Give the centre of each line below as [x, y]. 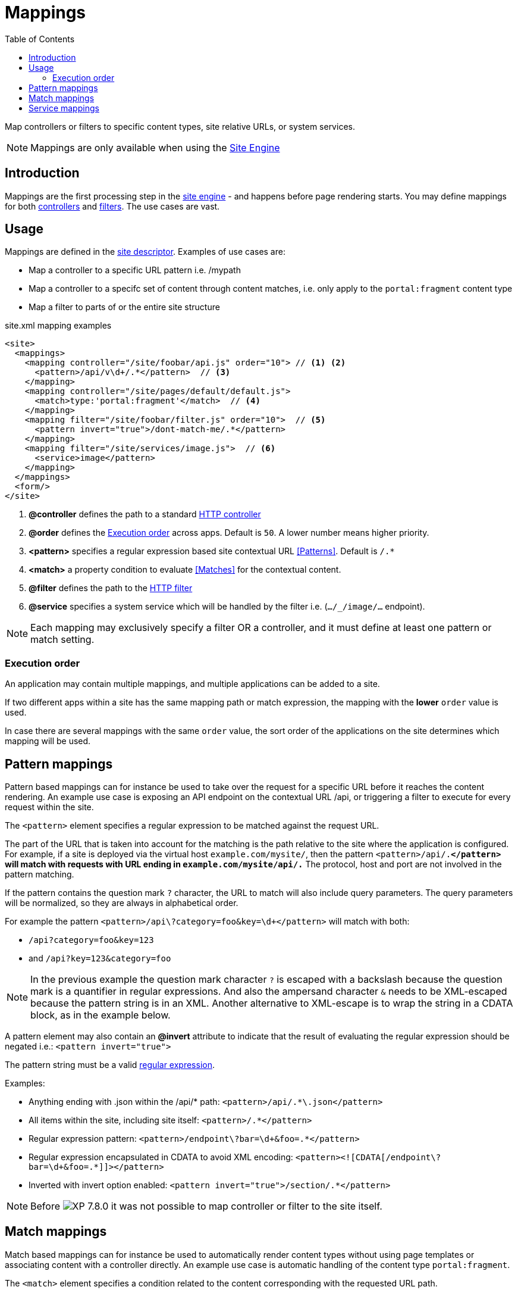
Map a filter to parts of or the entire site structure [124, 307]
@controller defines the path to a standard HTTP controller [145, 514]
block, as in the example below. [101, 1015]
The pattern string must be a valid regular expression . [110, 1065]
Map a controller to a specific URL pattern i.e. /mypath [135, 270]
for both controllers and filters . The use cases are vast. [112, 206]
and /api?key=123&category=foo [100, 958]
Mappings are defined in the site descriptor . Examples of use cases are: [145, 252]
